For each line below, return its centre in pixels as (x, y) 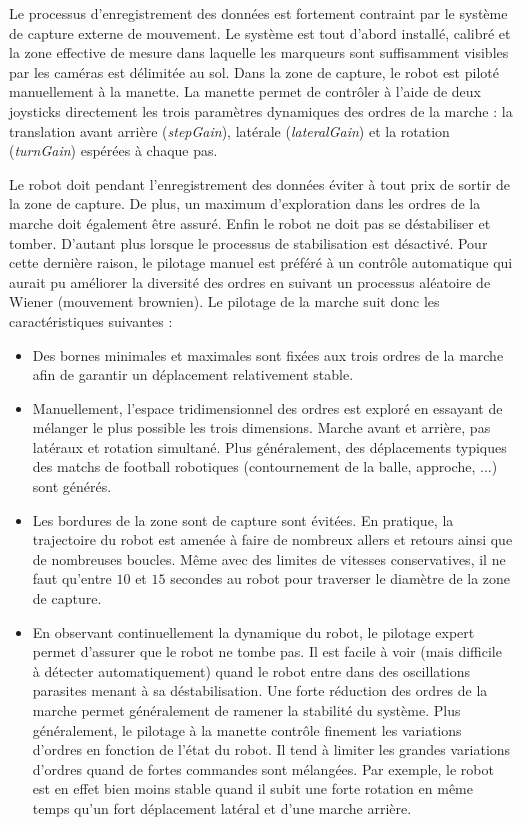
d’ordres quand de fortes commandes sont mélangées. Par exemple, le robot (263, 768)
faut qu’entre (72, 578)
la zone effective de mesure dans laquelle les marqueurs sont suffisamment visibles (259, 52)
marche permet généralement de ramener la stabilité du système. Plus (246, 710)
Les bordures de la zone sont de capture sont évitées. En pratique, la (243, 519)
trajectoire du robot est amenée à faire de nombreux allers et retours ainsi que (272, 539)
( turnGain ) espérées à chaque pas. (113, 150)
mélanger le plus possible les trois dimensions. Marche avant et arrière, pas (261, 427)
